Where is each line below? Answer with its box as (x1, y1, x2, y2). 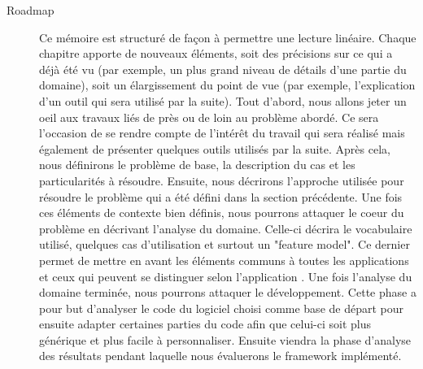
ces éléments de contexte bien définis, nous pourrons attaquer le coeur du (39, 204, 404, 221)
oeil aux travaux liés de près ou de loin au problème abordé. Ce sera (39, 108, 379, 125)
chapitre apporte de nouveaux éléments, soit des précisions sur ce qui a (39, 45, 393, 62)
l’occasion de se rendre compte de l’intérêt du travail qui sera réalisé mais (39, 124, 405, 141)
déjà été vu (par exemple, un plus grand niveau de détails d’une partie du (39, 60, 407, 77)
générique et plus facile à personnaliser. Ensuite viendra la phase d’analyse (39, 331, 412, 348)
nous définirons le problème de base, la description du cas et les (39, 156, 355, 173)
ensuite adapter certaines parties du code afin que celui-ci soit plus (39, 315, 372, 332)
